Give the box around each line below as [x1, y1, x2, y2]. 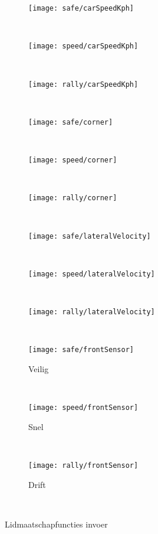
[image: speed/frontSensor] [28, 403, 139, 412]
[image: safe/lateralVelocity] [28, 232, 151, 240]
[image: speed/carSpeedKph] [28, 42, 139, 51]
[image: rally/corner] [28, 194, 117, 203]
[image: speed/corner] [28, 156, 117, 164]
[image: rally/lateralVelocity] [28, 308, 155, 316]
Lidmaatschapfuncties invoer [5, 517, 108, 530]
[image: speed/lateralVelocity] [28, 269, 155, 278]
